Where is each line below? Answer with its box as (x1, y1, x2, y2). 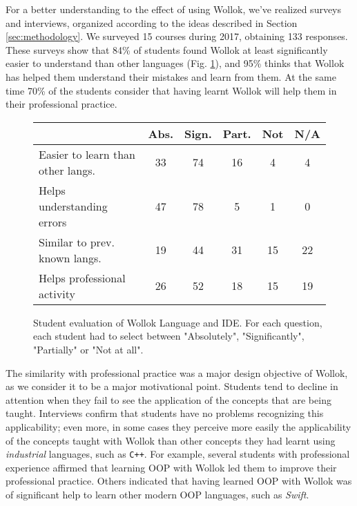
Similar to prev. (39, 233, 115, 250)
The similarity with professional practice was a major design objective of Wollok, (6, 365, 348, 380)
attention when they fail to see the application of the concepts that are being (6, 392, 331, 407)
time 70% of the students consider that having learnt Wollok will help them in (6, 83, 337, 97)
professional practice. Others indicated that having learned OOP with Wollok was (6, 474, 352, 488)
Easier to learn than (39, 146, 135, 162)
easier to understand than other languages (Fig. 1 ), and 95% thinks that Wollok (6, 56, 345, 70)
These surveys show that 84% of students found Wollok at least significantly (6, 42, 328, 57)
